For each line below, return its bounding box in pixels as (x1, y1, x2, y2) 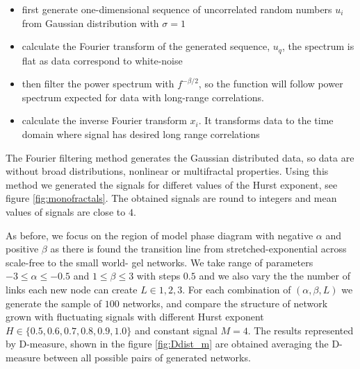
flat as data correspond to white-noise (22, 53, 183, 67)
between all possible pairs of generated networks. (43, 350, 251, 364)
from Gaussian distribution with (22, 15, 159, 30)
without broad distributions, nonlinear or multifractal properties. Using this (6, 164, 329, 178)
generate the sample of (6, 295, 102, 310)
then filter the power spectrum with (22, 76, 174, 91)
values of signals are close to (6, 204, 126, 218)
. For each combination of (182, 282, 291, 296)
